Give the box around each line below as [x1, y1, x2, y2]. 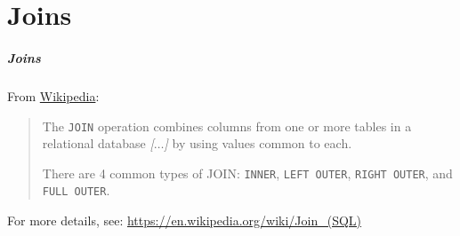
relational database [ [42, 134, 154, 153]
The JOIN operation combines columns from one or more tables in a [42, 116, 412, 135]
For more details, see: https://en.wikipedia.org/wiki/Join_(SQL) [7, 211, 362, 230]
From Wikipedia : [7, 86, 100, 105]
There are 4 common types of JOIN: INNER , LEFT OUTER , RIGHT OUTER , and [42, 163, 453, 182]
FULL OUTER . [42, 181, 110, 200]
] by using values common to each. [164, 134, 352, 153]
